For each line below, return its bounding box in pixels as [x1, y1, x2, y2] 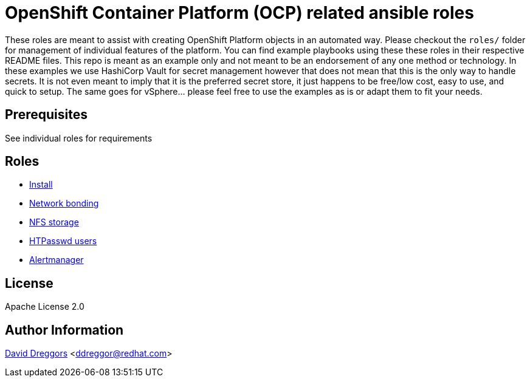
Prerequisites [5, 107, 88, 123]
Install [29, 179, 53, 190]
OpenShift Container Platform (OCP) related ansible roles [5, 2, 474, 23]
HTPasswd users [29, 236, 97, 247]
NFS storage [29, 217, 79, 228]
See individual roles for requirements [5, 132, 153, 143]
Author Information [5, 322, 124, 338]
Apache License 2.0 [5, 301, 84, 312]
